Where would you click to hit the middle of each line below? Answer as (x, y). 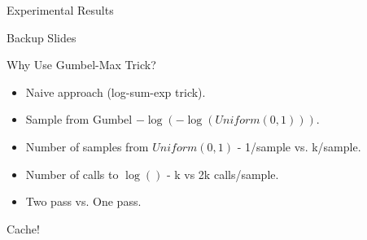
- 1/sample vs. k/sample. (299, 146)
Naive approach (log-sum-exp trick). (116, 92)
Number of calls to (72, 174)
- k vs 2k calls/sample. (223, 174)
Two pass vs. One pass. (83, 201)
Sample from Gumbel (79, 119)
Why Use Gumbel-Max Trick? (81, 65)
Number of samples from (87, 146)
